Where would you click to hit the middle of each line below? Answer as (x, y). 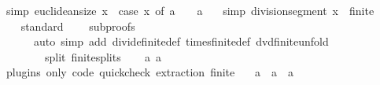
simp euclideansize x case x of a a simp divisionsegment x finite (190, 10)
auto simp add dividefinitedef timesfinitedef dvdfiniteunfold (181, 41)
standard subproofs (78, 26)
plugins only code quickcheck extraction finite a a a (149, 72)
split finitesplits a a (103, 56)
